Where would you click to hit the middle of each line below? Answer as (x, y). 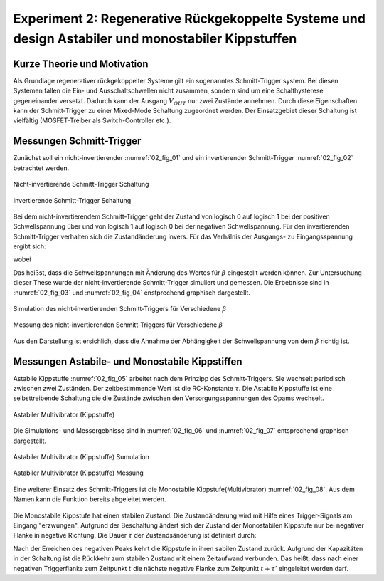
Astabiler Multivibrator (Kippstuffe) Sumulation (81, 457)
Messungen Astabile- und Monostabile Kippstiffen (128, 361)
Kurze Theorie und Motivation (81, 64)
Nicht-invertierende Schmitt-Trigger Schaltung (81, 184)
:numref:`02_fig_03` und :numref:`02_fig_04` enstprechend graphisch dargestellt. (132, 293)
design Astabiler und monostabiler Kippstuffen (155, 38)
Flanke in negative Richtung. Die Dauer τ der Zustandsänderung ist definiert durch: (135, 535)
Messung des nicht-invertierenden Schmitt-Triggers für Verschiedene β (118, 325)
